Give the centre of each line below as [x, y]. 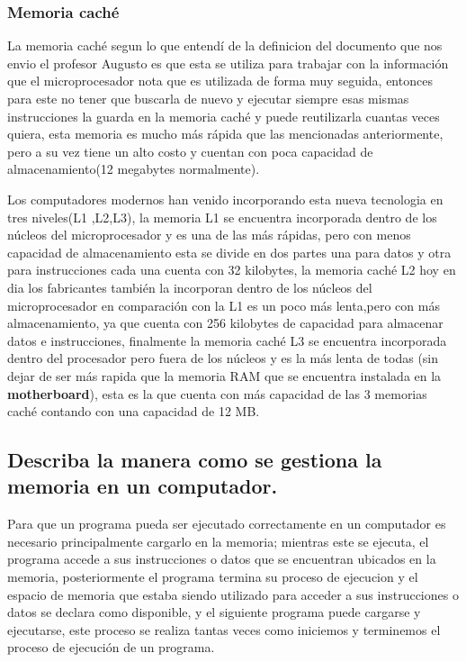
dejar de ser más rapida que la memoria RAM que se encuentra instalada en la [224, 375]
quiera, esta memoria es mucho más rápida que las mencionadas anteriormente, [225, 134]
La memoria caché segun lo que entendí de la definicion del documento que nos [225, 45]
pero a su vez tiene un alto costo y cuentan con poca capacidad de [190, 151]
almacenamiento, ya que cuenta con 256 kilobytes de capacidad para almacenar [225, 323]
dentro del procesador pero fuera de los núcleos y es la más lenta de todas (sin [223, 358]
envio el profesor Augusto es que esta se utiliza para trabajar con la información [228, 63]
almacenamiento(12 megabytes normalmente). [134, 169]
